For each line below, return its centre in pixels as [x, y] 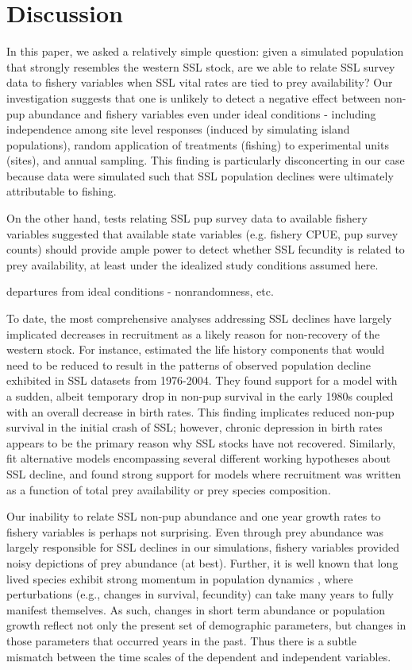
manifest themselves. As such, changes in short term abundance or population [196, 609]
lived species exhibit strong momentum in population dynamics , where [180, 578]
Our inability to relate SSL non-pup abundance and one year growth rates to [194, 516]
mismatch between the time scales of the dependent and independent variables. [199, 656]
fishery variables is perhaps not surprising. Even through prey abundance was [195, 531]
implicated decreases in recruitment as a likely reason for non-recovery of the [193, 333]
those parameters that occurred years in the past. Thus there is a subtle [181, 640]
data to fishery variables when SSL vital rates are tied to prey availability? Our [200, 82]
